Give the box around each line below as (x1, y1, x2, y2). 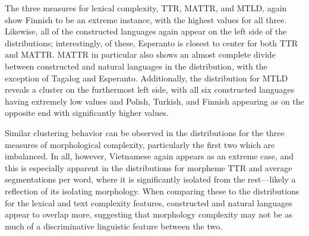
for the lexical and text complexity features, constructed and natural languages (5, 196, 292, 209)
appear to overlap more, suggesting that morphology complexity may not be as (5, 208, 292, 221)
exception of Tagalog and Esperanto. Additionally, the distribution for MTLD (5, 71, 288, 84)
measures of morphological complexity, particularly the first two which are (5, 138, 275, 150)
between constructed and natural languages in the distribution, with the (5, 59, 267, 72)
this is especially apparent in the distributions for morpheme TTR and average (5, 161, 292, 174)
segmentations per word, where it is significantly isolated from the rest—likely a (5, 173, 296, 185)
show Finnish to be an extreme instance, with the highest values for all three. (5, 13, 287, 26)
